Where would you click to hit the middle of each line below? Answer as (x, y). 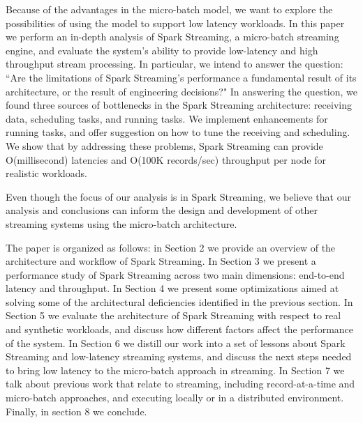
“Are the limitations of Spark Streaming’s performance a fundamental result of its (181, 77)
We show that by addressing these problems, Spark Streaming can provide (164, 145)
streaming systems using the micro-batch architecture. (121, 223)
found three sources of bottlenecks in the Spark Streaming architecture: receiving (179, 105)
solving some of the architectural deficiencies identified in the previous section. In (179, 301)
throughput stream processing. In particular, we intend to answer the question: (175, 64)
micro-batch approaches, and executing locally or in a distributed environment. (175, 398)
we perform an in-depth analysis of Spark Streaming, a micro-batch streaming (172, 37)
